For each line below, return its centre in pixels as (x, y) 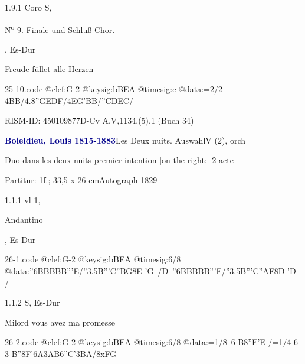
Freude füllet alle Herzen (49, 69)
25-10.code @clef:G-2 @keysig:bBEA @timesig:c (91, 89)
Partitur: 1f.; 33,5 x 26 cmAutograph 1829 (81, 180)
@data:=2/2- (202, 89)
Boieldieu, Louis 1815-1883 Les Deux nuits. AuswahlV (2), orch (125, 140)
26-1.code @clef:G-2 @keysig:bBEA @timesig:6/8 (93, 259)
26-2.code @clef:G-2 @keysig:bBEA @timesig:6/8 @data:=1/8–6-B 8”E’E (135, 342)
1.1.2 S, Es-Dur (32, 302)
